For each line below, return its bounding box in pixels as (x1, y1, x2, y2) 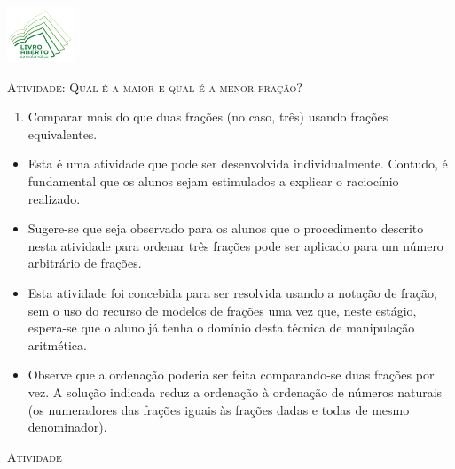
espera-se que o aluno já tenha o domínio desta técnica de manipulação (27, 318, 415, 337)
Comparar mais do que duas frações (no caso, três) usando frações (27, 107, 388, 126)
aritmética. (27, 335, 87, 354)
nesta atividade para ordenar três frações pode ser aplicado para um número (27, 236, 443, 254)
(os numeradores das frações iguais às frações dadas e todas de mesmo (27, 400, 410, 418)
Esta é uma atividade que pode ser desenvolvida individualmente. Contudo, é (27, 154, 448, 173)
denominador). (27, 418, 107, 436)
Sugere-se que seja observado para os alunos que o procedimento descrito (27, 219, 424, 238)
